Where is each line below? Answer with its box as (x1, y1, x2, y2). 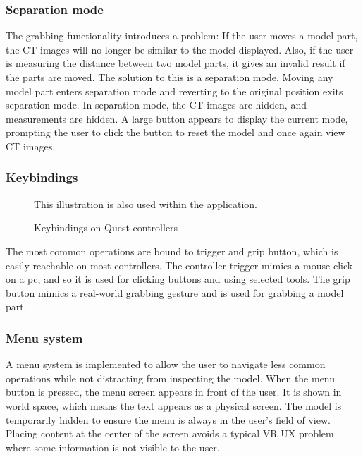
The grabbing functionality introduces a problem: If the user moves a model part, (6, 28, 358, 43)
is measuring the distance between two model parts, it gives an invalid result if (6, 56, 345, 71)
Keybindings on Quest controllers (34, 220, 178, 235)
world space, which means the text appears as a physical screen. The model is (6, 398, 342, 413)
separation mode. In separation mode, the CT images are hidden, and (6, 97, 307, 112)
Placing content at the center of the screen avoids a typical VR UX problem (6, 426, 334, 441)
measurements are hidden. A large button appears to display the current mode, (6, 111, 348, 126)
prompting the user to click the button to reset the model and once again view (6, 125, 345, 140)
